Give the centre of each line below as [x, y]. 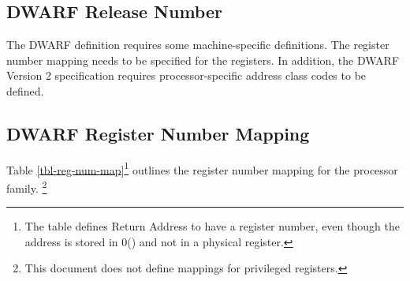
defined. [25, 90]
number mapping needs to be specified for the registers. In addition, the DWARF [203, 60]
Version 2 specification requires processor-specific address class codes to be [186, 75]
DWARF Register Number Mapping [158, 133]
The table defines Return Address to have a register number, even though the [212, 226]
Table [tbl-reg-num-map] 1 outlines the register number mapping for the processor [202, 168]
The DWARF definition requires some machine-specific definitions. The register [198, 45]
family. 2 [27, 187]
